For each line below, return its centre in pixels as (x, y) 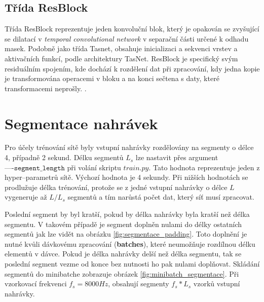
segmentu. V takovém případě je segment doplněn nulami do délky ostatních (123, 224)
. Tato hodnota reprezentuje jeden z (204, 167)
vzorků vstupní (217, 284)
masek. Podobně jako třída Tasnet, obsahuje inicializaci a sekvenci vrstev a (121, 48)
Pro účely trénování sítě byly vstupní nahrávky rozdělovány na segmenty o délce (129, 147)
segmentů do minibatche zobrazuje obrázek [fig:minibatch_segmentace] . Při (122, 273)
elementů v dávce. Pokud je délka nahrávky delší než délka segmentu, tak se (123, 254)
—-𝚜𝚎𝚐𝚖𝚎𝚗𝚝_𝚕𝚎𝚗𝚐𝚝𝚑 (35, 168)
